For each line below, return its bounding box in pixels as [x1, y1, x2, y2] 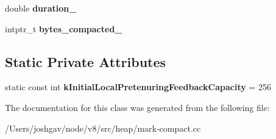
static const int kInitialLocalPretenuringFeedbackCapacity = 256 [5, 80, 271, 93]
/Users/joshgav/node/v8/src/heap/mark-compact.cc [5, 121, 201, 134]
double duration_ [5, 2, 77, 14]
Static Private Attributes [5, 52, 166, 71]
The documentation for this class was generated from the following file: [5, 101, 270, 113]
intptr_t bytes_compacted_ [5, 22, 122, 35]
